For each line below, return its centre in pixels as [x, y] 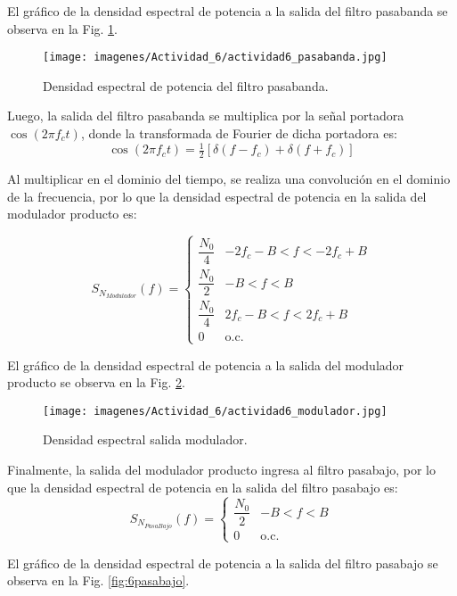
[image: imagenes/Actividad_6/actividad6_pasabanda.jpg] [215, 58]
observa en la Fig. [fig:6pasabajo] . [98, 580]
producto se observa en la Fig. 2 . [96, 382]
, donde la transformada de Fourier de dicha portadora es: [239, 133]
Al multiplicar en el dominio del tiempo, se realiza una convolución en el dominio [229, 178]
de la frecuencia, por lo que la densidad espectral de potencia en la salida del [217, 196]
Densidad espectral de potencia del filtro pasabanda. [186, 85]
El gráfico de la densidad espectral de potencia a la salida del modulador [206, 364]
